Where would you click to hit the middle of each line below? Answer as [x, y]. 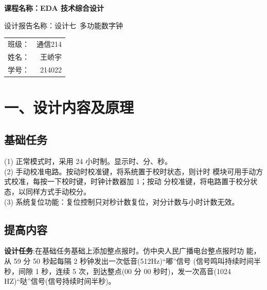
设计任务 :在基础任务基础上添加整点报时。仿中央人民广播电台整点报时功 [124, 251]
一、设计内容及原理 [69, 107]
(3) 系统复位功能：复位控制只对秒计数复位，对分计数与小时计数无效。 [122, 201]
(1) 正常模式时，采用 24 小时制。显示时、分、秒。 [88, 161]
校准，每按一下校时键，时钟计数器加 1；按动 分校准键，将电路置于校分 [131, 181]
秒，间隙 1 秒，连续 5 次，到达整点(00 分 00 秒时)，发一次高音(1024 [118, 271]
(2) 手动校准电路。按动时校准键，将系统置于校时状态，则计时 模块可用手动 [130, 171]
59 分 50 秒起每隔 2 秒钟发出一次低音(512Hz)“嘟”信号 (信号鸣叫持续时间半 [137, 261]
